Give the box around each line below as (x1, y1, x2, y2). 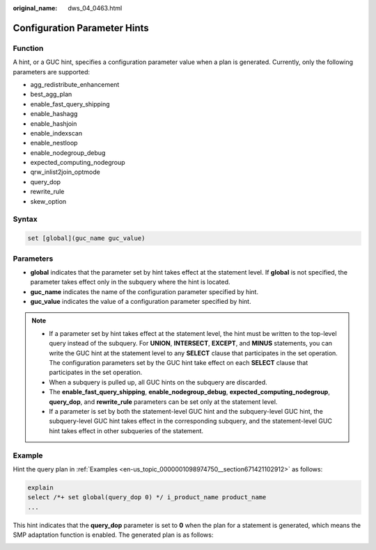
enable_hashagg (30, 110, 78, 118)
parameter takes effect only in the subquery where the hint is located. (30, 278, 230, 286)
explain (27, 483, 54, 492)
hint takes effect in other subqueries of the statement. (49, 426, 204, 435)
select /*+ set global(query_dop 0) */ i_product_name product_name (27, 494, 267, 501)
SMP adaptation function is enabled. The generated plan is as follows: (13, 531, 214, 539)
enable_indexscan (30, 129, 83, 137)
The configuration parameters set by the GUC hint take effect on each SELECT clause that (49, 359, 308, 367)
